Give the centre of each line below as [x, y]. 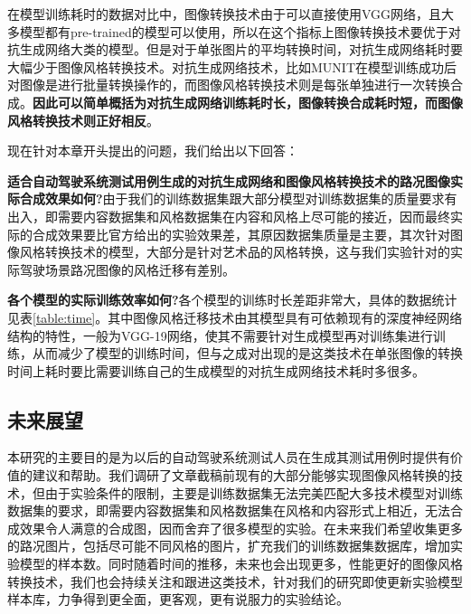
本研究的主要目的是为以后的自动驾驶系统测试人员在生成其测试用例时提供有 [229, 457]
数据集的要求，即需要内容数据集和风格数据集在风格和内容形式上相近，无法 [229, 510]
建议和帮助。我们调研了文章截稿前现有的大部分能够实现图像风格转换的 [241, 475]
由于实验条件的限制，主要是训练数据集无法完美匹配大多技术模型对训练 [254, 492]
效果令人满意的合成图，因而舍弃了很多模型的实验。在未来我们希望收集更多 [241, 528]
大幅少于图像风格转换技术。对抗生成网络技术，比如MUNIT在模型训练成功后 [232, 66]
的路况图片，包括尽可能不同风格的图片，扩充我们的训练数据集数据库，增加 [229, 546]
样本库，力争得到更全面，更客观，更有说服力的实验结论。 [178, 599]
